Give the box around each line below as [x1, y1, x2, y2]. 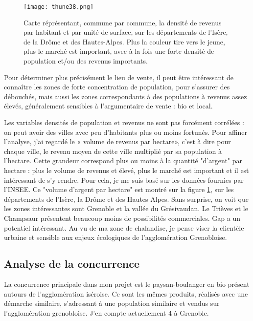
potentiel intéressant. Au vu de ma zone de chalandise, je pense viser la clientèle [4, 222, 244, 233]
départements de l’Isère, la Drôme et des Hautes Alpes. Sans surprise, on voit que [4, 193, 249, 204]
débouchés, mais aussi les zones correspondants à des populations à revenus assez [4, 91, 247, 101]
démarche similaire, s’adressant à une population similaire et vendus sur [4, 298, 220, 308]
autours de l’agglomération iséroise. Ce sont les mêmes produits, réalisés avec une [4, 288, 248, 299]
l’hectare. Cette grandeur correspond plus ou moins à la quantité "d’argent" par [4, 155, 243, 166]
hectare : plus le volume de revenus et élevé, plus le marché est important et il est [4, 165, 249, 175]
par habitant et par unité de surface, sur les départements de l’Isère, [23, 27, 228, 37]
